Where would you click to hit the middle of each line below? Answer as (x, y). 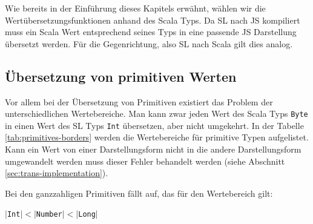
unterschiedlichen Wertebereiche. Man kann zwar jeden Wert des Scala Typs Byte (156, 114)
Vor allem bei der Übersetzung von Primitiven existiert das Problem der (139, 101)
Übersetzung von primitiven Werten (121, 76)
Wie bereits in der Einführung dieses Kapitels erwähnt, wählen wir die (135, 8)
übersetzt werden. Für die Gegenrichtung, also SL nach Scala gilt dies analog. (149, 43)
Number (49, 215)
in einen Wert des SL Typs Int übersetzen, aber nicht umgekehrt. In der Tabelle (154, 125)
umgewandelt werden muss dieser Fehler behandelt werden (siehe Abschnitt (145, 161)
